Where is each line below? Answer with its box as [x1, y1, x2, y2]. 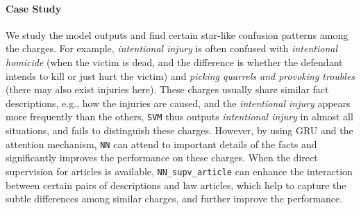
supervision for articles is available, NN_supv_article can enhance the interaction [6, 163, 353, 178]
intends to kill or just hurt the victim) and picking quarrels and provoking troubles [6, 68, 355, 83]
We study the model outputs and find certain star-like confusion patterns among [6, 27, 349, 42]
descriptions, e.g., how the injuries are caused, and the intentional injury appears [6, 95, 351, 110]
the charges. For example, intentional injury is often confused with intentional [6, 41, 337, 56]
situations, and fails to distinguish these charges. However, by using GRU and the [6, 123, 353, 138]
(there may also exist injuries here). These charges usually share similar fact [6, 82, 329, 97]
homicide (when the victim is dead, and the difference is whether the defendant [6, 54, 343, 69]
